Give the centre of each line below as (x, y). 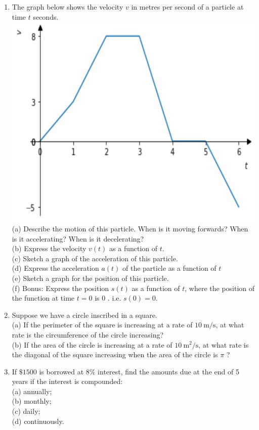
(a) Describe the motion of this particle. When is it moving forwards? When (130, 228)
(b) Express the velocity (49, 248)
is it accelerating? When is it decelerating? (78, 238)
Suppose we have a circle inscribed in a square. (84, 315)
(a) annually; (32, 391)
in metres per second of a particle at (187, 7)
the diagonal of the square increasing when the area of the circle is (115, 354)
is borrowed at (61, 371)
